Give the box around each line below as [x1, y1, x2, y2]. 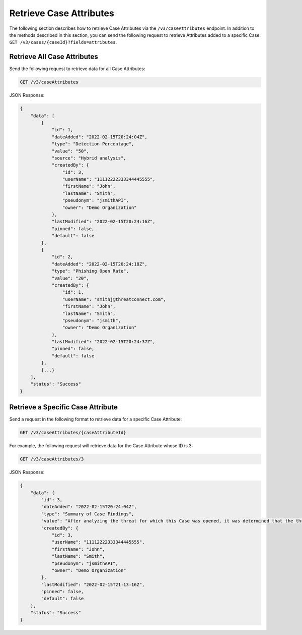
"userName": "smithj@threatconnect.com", [62, 296, 166, 302]
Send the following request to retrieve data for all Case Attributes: [9, 66, 145, 72]
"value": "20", [51, 275, 89, 281]
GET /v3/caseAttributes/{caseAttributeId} [20, 430, 126, 436]
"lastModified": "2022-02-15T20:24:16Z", [51, 219, 156, 225]
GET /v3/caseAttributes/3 [20, 456, 84, 462]
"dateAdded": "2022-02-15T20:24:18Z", [51, 261, 148, 267]
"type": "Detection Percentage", [51, 141, 134, 147]
